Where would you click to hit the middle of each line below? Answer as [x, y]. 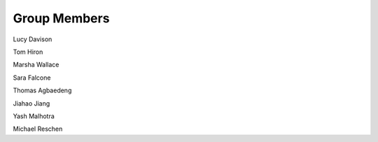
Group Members [61, 18]
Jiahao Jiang [31, 103]
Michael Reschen [38, 129]
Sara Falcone [32, 78]
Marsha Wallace [36, 65]
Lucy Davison [33, 39]
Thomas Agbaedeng [42, 90]
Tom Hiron [28, 52]
